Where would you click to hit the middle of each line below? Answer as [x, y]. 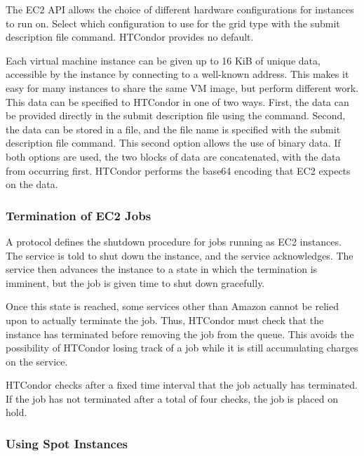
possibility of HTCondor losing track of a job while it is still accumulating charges [182, 348]
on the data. [32, 184]
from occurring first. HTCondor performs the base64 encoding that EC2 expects [178, 170]
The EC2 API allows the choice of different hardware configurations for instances [180, 9]
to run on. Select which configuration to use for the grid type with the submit [173, 23]
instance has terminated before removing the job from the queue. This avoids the [180, 334]
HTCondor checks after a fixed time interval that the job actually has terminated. [182, 385]
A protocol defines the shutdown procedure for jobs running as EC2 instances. [174, 241]
